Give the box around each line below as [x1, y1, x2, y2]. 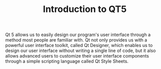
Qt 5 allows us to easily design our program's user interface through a [5, 31, 151, 38]
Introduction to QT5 [42, 3, 127, 15]
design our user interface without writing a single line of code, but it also [5, 47, 156, 53]
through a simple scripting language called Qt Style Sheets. [5, 58, 129, 64]
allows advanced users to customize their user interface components [5, 53, 149, 59]
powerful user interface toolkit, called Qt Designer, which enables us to [5, 42, 153, 48]
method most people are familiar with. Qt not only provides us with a [5, 37, 147, 43]
